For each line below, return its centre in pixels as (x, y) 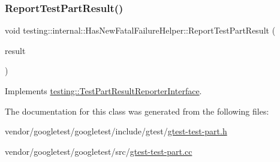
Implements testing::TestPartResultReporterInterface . (103, 91)
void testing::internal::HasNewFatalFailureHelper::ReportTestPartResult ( (140, 30)
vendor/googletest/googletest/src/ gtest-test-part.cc (99, 151)
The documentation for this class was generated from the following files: (137, 111)
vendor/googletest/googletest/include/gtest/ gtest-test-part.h (116, 131)
